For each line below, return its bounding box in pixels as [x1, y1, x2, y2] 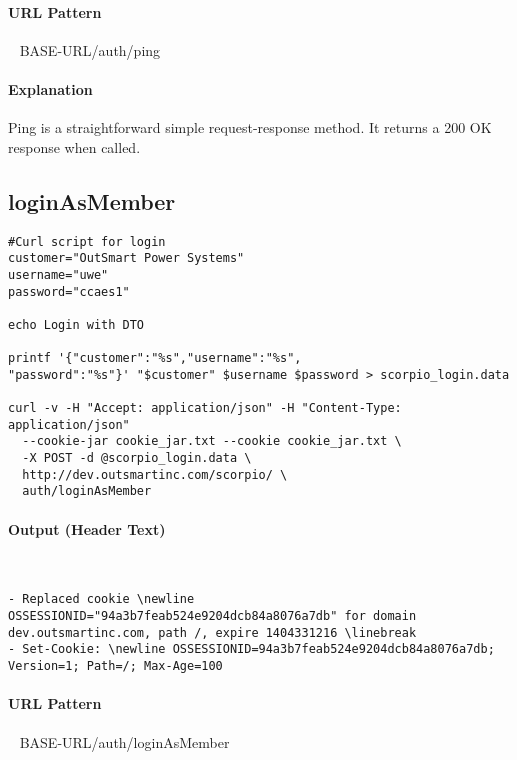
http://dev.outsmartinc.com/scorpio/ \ [22, 467, 288, 482]
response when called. [8, 136, 141, 157]
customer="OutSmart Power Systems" [8, 251, 245, 266]
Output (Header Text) [8, 518, 166, 539]
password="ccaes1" [8, 284, 130, 299]
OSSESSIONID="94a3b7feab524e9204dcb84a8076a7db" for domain [8, 609, 417, 624]
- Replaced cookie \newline [8, 592, 195, 607]
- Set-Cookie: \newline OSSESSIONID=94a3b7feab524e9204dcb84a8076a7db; [8, 642, 495, 657]
